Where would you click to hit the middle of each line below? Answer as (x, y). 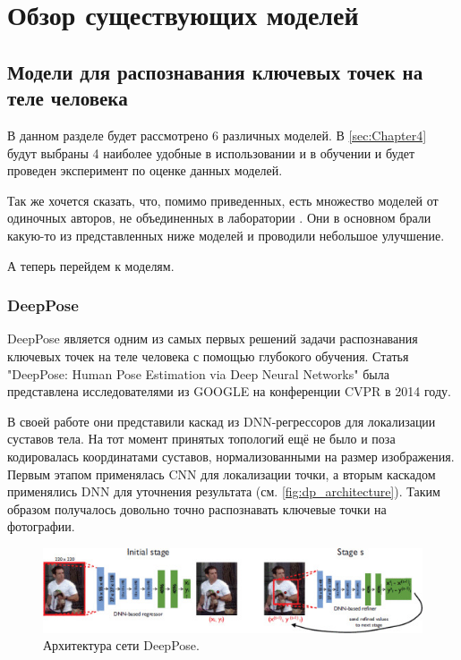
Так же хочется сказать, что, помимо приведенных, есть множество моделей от (223, 200)
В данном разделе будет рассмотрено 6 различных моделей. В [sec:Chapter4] (217, 135)
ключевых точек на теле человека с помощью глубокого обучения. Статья (208, 355)
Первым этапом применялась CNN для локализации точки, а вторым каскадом (222, 474)
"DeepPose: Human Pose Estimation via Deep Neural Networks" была (198, 373)
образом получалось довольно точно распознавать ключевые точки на (197, 508)
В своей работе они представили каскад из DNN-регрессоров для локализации (222, 421)
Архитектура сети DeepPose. (121, 645)
